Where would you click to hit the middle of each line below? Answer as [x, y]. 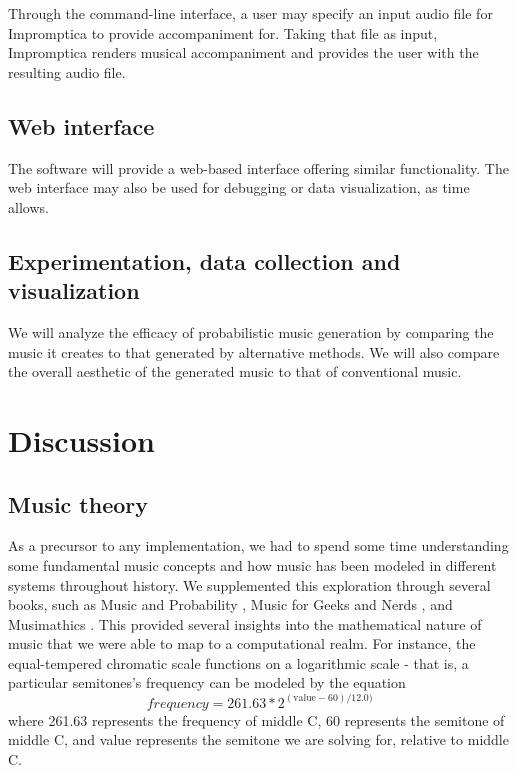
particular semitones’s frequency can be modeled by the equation [207, 682]
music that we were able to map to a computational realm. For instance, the [242, 643]
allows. [28, 206]
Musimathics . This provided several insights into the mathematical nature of [245, 623]
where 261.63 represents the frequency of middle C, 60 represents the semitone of [256, 719]
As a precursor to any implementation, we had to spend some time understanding [258, 545]
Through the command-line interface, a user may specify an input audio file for [250, 13]
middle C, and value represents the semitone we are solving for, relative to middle [258, 739]
